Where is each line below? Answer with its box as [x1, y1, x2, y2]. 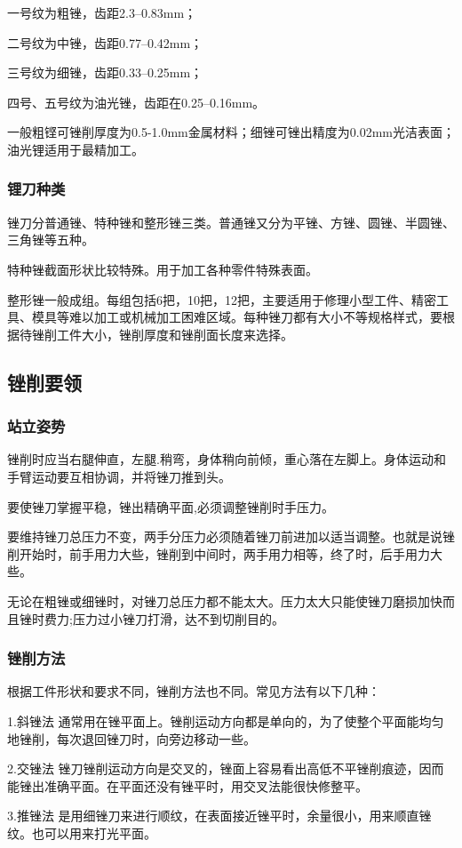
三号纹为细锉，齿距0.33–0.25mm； [7, 63, 203, 82]
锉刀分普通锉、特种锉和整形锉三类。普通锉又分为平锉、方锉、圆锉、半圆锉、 [7, 212, 455, 231]
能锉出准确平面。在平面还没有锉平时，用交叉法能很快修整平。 [7, 776, 368, 795]
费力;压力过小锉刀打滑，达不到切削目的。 [44, 609, 284, 628]
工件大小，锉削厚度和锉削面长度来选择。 [56, 324, 293, 343]
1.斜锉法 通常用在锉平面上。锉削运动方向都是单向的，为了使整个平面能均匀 [7, 711, 444, 730]
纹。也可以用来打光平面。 [7, 823, 156, 842]
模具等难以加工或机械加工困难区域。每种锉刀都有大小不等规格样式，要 [31, 308, 442, 326]
